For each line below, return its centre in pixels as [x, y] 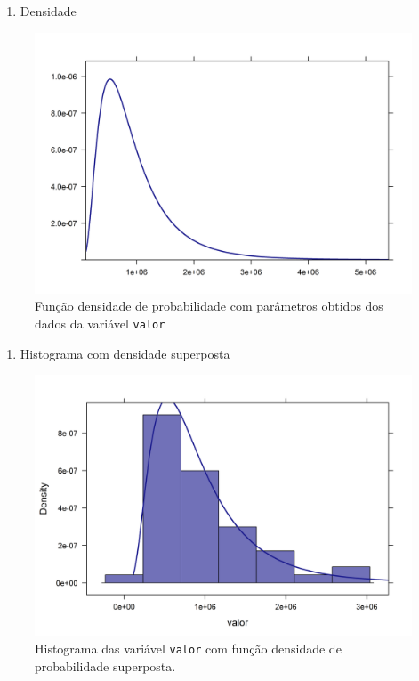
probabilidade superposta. [105, 665]
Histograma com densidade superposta [125, 353]
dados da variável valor [100, 323]
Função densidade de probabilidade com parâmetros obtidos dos [209, 306]
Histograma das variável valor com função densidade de [188, 648]
